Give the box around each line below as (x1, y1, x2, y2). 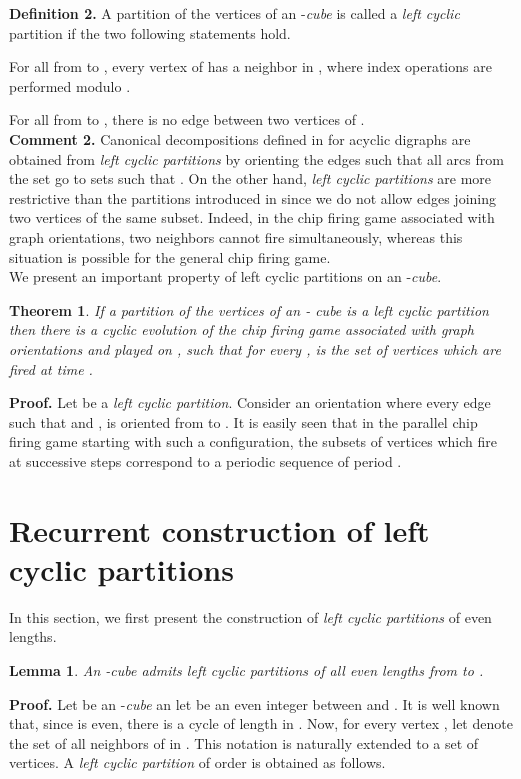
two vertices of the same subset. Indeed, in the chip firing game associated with (9, 207, 495, 228)
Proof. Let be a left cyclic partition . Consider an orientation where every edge (9, 392, 491, 413)
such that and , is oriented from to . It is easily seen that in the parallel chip (9, 411, 478, 432)
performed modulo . (9, 75, 131, 96)
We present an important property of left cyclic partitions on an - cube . (9, 266, 442, 287)
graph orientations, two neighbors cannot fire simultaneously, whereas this (9, 226, 463, 247)
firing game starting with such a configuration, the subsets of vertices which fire (9, 431, 497, 452)
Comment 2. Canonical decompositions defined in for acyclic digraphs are (9, 128, 471, 149)
